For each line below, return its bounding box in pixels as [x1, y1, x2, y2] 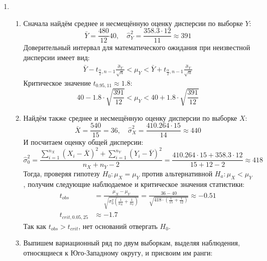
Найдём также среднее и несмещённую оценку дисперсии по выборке [23, 112, 237, 123]
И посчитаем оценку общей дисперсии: [23, 137, 144, 147]
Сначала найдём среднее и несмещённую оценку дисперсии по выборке [23, 18, 243, 28]
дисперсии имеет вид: [23, 52, 90, 62]
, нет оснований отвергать [78, 220, 158, 231]
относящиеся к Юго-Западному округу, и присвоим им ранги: [23, 247, 213, 257]
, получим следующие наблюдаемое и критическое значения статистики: [23, 178, 245, 189]
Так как [23, 220, 47, 231]
